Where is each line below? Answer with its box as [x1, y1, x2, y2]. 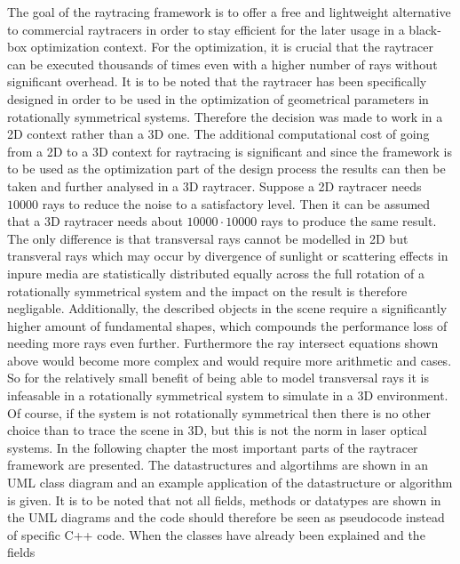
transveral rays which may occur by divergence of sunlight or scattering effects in [7, 246, 448, 265]
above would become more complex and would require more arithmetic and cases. [7, 350, 452, 369]
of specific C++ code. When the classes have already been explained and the [7, 525, 425, 544]
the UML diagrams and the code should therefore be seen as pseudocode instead [7, 508, 445, 527]
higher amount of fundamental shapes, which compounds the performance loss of [7, 316, 448, 334]
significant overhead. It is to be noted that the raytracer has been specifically [7, 72, 427, 91]
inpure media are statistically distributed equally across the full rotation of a [7, 263, 425, 282]
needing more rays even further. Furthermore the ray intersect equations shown [7, 334, 439, 352]
